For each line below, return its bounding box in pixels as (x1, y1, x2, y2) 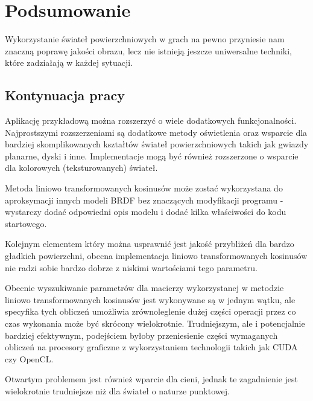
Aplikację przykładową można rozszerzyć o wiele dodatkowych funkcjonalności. (5, 114, 297, 127)
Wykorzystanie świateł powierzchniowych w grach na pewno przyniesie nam (5, 33, 285, 45)
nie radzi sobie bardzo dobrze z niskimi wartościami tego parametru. (5, 261, 258, 274)
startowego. (5, 217, 47, 229)
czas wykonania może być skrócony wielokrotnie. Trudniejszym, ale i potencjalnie (5, 317, 305, 330)
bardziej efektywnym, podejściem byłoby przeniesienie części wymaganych (5, 329, 278, 341)
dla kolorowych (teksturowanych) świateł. (5, 161, 158, 174)
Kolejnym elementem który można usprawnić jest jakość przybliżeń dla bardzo (5, 237, 294, 250)
